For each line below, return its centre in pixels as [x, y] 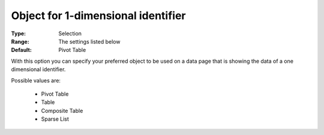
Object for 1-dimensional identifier [98, 16]
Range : [20, 41]
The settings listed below [89, 41]
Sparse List [55, 119]
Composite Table [62, 111]
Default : [22, 50]
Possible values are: [36, 80]
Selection [70, 33]
